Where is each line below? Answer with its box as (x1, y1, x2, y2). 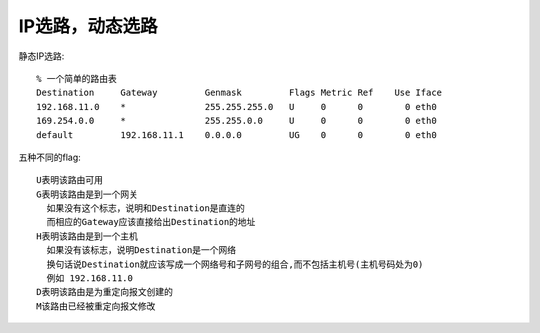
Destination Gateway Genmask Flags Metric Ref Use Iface (36, 87, 443, 99)
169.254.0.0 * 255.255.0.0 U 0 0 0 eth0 (36, 115, 437, 127)
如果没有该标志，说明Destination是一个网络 (46, 245, 237, 256)
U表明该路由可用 (36, 175, 104, 186)
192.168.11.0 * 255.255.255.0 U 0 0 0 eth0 (36, 101, 437, 112)
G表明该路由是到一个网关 (36, 188, 139, 200)
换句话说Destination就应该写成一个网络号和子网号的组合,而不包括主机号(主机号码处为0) (46, 258, 424, 270)
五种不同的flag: (18, 151, 82, 163)
